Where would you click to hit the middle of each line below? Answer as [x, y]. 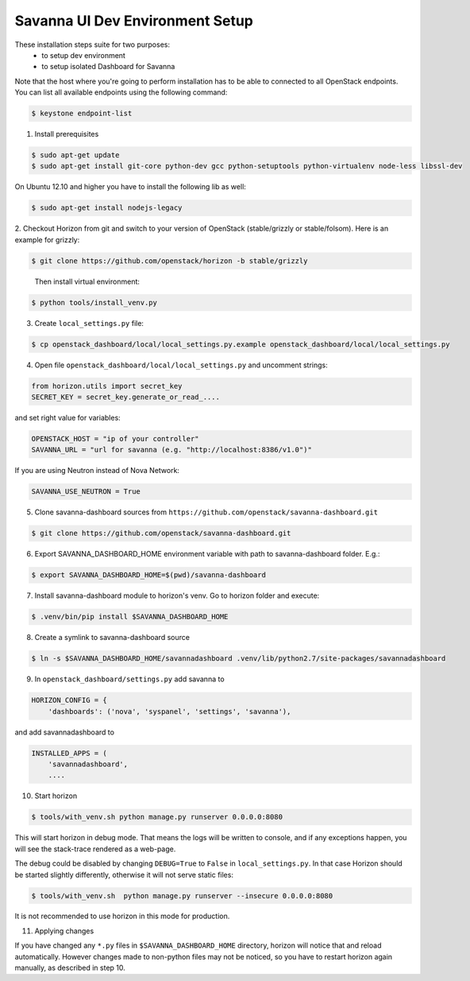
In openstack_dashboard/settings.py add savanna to [130, 679]
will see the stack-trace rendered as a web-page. [95, 849]
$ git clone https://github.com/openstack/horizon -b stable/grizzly [170, 261]
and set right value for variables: [67, 418]
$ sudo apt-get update [75, 155]
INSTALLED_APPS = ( [69, 753]
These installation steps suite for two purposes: [92, 45]
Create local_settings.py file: [89, 323]
